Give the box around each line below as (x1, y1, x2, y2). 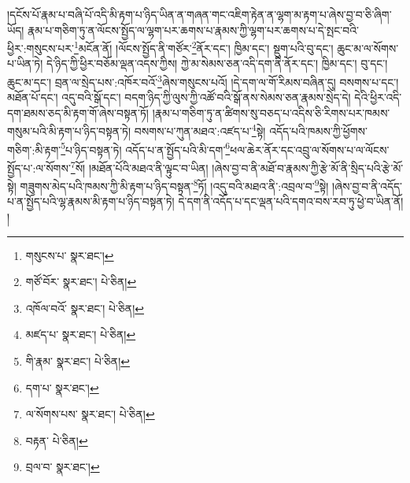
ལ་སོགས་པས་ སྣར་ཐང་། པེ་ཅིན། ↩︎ (25, 406, 155, 422)
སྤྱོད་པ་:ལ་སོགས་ (7, 159, 71, 176)
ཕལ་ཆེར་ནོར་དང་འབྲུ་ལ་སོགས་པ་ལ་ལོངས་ (230, 141, 390, 158)
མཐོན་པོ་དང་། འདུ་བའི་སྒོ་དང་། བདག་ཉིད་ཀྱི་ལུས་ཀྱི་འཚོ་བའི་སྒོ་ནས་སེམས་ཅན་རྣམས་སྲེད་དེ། (7, 89, 351, 106)
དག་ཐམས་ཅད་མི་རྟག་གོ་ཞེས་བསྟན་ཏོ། (7, 104, 149, 121)
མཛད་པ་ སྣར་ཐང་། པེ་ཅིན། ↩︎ (25, 326, 136, 343)
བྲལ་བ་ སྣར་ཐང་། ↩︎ (25, 459, 100, 475)
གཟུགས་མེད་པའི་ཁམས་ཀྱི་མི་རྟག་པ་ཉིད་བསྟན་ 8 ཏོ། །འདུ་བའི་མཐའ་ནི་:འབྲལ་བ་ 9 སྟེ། (20, 176, 329, 194)
